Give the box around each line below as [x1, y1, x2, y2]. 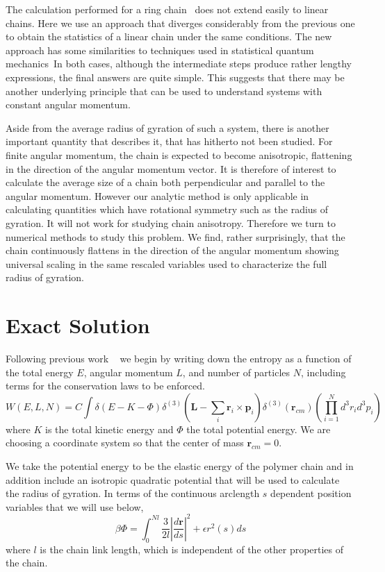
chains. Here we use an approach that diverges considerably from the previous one [6, 15, 355, 30]
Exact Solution [6, 311, 150, 339]
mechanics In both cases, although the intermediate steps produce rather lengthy [6, 56, 352, 71]
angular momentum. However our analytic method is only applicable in [6, 188, 309, 203]
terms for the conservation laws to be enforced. [6, 378, 205, 393]
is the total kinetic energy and [45, 421, 174, 436]
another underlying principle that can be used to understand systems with [6, 83, 322, 98]
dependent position [270, 486, 352, 500]
